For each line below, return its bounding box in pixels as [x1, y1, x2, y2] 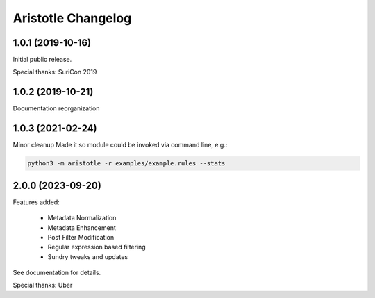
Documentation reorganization [12, 104, 100, 113]
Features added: [12, 198, 60, 206]
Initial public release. [12, 56, 72, 64]
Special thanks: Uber [12, 281, 73, 290]
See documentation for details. [12, 268, 101, 277]
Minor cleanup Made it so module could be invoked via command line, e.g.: [12, 141, 228, 149]
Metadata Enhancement [47, 223, 116, 232]
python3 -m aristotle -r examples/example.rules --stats [27, 160, 226, 167]
